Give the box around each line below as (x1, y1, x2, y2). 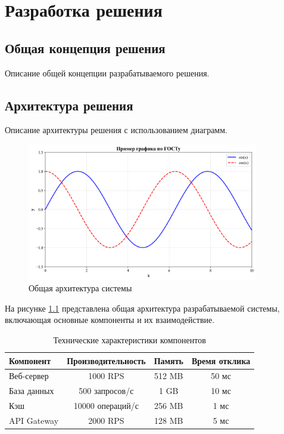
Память (154, 354, 183, 367)
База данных (9, 384, 54, 397)
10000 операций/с (73, 399, 139, 412)
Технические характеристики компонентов (53, 333, 206, 346)
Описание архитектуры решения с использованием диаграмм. (5, 124, 227, 136)
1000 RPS (88, 370, 124, 382)
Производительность (67, 354, 146, 367)
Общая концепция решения (5, 38, 166, 57)
